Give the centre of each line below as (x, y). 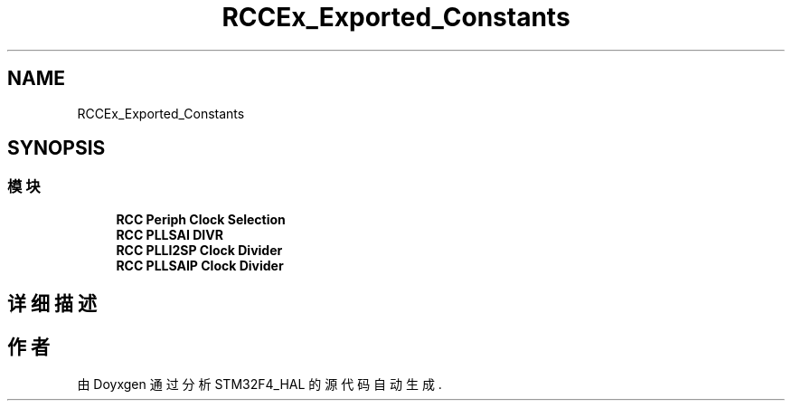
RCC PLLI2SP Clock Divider (199, 250)
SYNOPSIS (57, 148)
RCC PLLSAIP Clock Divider (200, 265)
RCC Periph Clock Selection (201, 219)
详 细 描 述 (52, 304)
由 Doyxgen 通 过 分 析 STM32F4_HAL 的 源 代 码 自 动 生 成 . (259, 384)
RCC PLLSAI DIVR (170, 234)
